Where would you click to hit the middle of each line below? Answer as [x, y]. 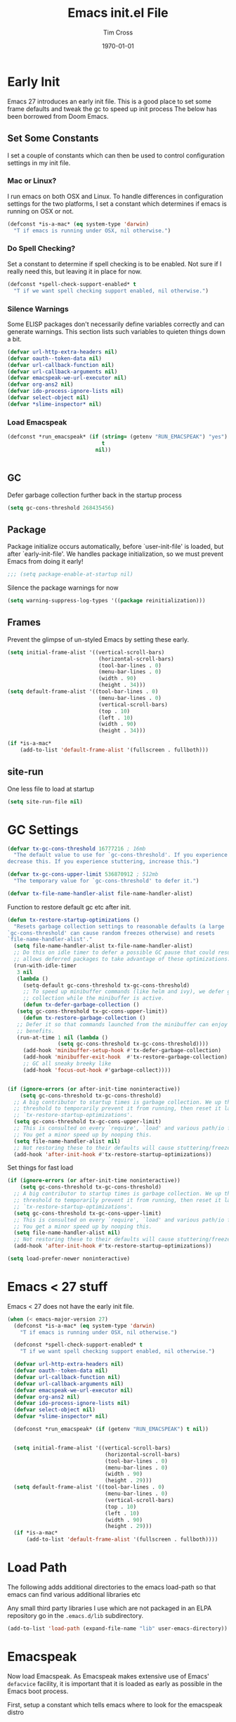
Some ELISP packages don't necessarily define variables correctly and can [116, 324]
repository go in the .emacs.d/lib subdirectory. [76, 1616]
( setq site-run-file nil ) [45, 802]
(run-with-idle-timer [45, 965]
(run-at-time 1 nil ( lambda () [63, 1037]
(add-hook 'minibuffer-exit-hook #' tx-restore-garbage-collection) [125, 1057]
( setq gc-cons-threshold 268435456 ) [61, 507]
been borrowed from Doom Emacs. [58, 116]
